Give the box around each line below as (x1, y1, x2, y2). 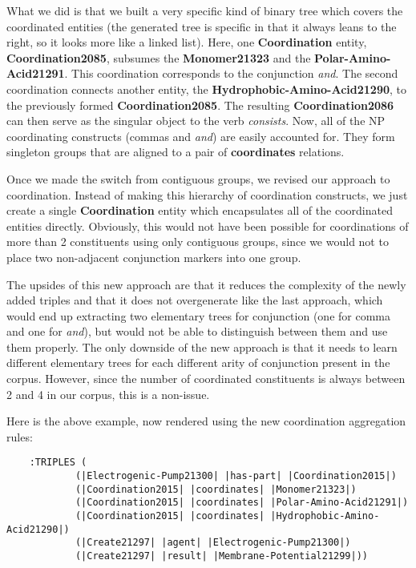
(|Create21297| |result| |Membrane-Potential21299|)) (75, 550, 369, 562)
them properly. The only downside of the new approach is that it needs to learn (6, 338, 398, 355)
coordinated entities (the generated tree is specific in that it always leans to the (6, 18, 397, 34)
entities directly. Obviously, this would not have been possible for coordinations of (6, 217, 409, 234)
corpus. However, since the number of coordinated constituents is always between (6, 370, 406, 387)
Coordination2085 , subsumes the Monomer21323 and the (6, 49, 311, 66)
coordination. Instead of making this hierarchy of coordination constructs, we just (6, 186, 408, 203)
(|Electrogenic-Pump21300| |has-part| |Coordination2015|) (75, 470, 397, 482)
